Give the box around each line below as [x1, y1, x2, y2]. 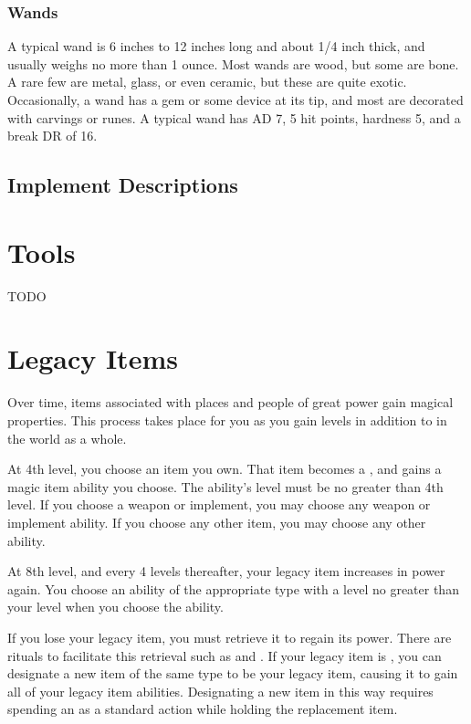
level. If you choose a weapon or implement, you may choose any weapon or [7, 495, 431, 514]
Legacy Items [7, 340, 178, 377]
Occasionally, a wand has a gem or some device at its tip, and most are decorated [7, 90, 464, 109]
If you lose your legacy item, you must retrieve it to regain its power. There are [7, 627, 452, 646]
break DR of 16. [7, 126, 98, 145]
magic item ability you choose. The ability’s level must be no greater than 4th [7, 477, 444, 496]
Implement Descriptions [7, 171, 238, 199]
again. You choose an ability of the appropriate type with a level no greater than [7, 579, 459, 598]
